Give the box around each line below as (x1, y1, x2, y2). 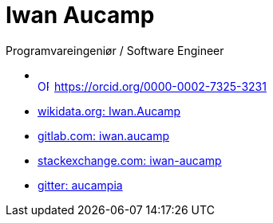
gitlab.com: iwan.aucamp (38, 128, 170, 143)
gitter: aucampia (38, 178, 123, 192)
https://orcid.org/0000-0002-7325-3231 (54, 79, 267, 93)
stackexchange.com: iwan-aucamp (38, 153, 222, 167)
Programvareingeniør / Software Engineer (6, 43, 224, 57)
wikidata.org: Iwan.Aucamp (38, 104, 181, 118)
